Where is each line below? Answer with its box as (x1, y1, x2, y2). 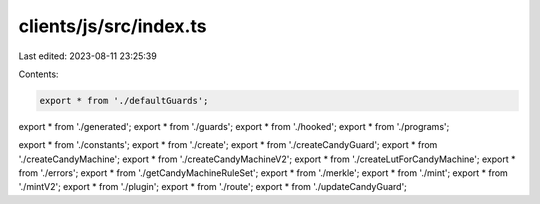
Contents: (18, 68, 59, 80)
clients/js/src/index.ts (18, 15, 207, 37)
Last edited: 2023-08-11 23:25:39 (18, 50, 157, 62)
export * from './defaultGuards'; (39, 95, 209, 106)
